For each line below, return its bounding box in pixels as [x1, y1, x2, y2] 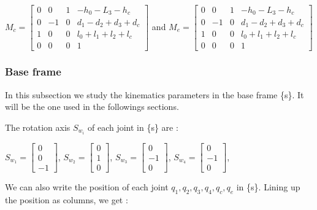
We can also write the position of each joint [5, 181, 169, 193]
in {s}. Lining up [236, 181, 300, 193]
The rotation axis [5, 120, 71, 133]
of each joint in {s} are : [87, 120, 178, 133]
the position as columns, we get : [5, 193, 128, 206]
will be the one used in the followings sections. [5, 100, 179, 113]
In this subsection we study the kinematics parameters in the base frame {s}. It [5, 88, 304, 101]
